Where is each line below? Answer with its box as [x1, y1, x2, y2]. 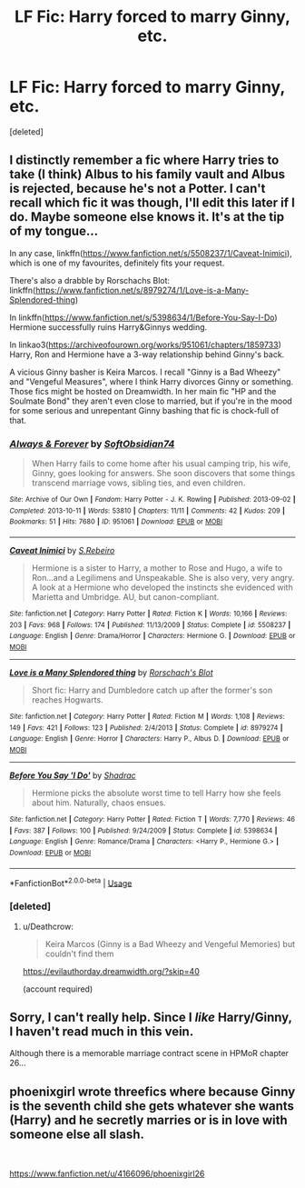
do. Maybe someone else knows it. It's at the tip [9, 209, 284, 225]
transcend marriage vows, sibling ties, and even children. [31, 477, 246, 488]
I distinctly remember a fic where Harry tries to [9, 153, 280, 168]
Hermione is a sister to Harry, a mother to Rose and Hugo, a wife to [31, 563, 283, 574]
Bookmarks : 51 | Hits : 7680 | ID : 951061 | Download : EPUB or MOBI [9, 517, 223, 526]
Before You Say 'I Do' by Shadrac [9, 770, 136, 781]
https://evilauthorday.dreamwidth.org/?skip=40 [22, 965, 200, 976]
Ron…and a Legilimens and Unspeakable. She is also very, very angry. [31, 573, 295, 584]
